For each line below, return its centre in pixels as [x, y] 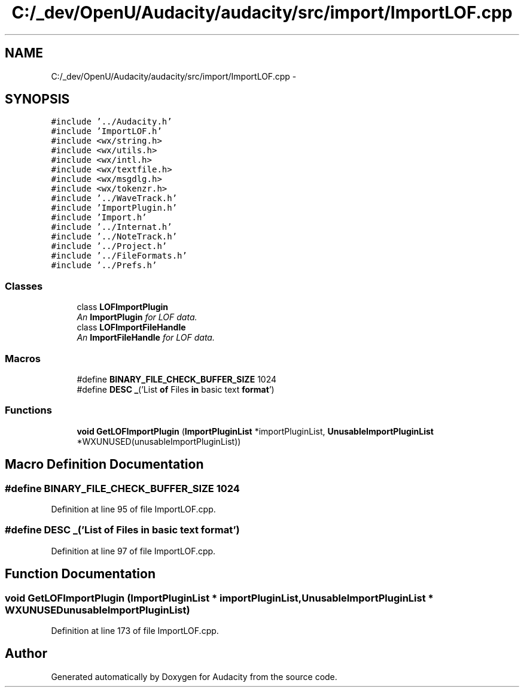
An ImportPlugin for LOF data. [137, 317]
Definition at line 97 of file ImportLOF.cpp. [133, 551]
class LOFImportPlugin [123, 307]
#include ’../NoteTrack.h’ [114, 237]
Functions [28, 410]
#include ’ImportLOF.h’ [106, 131]
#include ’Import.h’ [99, 218]
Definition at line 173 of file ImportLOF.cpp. [135, 630]
